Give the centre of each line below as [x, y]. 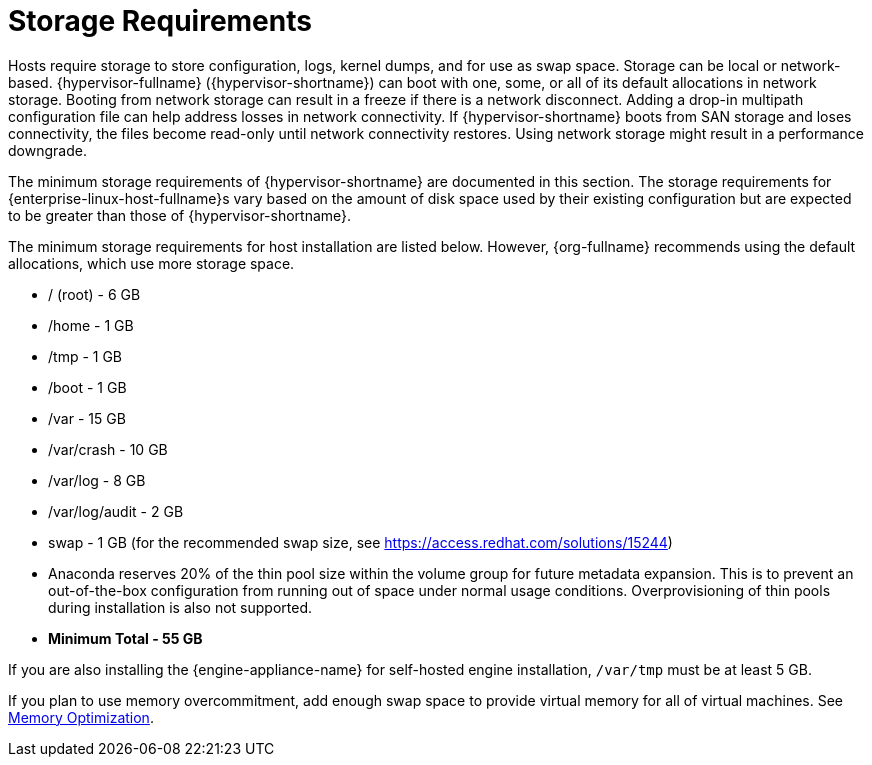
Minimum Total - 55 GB [125, 638]
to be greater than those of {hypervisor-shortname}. [180, 215]
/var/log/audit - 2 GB [116, 511]
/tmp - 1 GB [85, 356]
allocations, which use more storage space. [151, 263]
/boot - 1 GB [87, 387]
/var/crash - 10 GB [108, 449]
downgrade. [47, 150]
